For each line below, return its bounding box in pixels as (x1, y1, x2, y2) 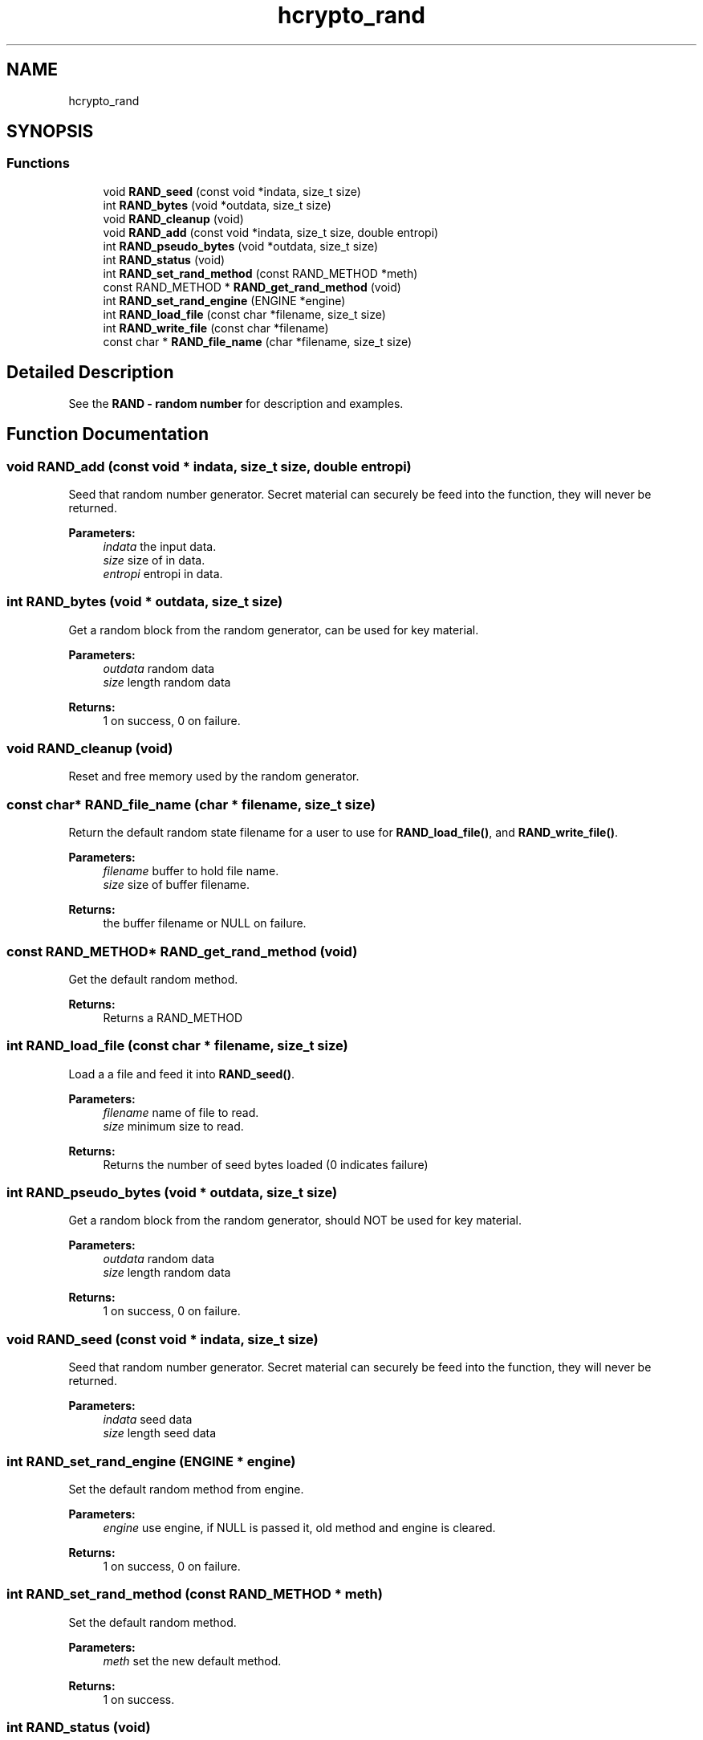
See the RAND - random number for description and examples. (68, 396, 404, 410)
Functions (6, 155, 70, 172)
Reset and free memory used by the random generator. (68, 769, 360, 784)
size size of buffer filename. (103, 878, 250, 892)
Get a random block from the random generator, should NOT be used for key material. (68, 1213, 522, 1228)
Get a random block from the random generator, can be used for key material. (68, 622, 479, 637)
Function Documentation (6, 424, 209, 445)
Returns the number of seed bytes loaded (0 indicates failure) (103, 1157, 429, 1172)
